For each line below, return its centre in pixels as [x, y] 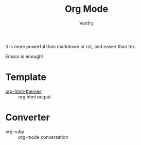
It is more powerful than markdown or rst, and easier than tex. [71, 46]
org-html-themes [24, 91]
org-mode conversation [43, 137]
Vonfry [86, 23]
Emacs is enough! [24, 56]
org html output [35, 97]
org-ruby [15, 132]
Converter [28, 118]
